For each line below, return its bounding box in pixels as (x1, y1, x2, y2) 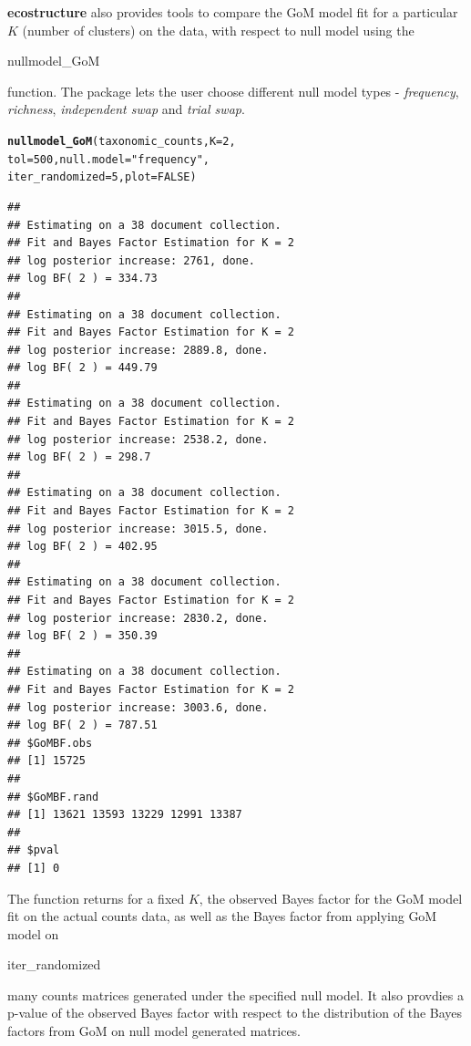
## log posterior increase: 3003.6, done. (7, 700, 269, 714)
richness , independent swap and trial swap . (7, 99, 245, 119)
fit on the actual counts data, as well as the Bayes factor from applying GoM (7, 906, 437, 926)
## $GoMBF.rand (7, 790, 99, 803)
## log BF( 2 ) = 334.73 (7, 272, 158, 285)
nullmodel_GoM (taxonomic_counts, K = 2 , (7, 134, 236, 148)
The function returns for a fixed (7, 888, 185, 907)
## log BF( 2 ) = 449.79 (7, 361, 158, 375)
